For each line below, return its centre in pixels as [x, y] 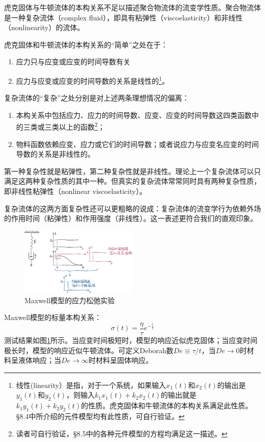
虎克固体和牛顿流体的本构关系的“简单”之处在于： [86, 44]
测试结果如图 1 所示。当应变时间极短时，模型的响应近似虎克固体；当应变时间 [131, 340]
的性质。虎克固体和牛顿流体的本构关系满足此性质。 [167, 406]
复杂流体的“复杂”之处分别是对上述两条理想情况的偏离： [97, 98]
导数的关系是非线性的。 [55, 154]
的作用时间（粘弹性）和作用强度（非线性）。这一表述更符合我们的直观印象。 [131, 218]
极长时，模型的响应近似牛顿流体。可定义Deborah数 [89, 350]
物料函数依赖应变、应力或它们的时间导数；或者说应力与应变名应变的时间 [137, 144]
